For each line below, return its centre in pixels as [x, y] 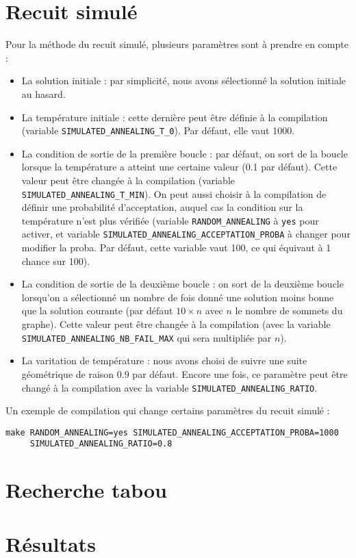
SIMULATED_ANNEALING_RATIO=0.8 [101, 444]
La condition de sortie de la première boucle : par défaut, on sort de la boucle [185, 153]
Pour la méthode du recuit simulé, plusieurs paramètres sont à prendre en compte [177, 44]
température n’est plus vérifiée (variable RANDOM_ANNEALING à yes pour [170, 220]
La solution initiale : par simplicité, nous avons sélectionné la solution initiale [184, 80]
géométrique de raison [68, 373]
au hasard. [43, 93]
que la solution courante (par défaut [97, 310]
